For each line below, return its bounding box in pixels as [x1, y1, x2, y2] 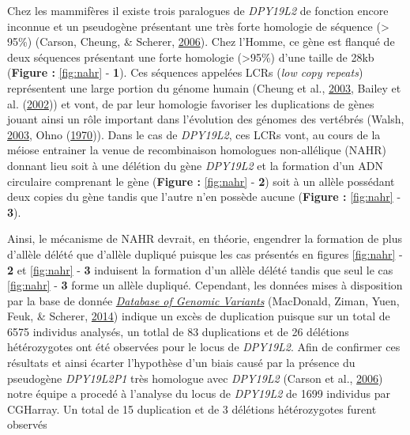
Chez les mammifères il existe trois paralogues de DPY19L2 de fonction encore [7, 2, 389, 18]
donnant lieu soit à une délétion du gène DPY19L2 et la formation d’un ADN [7, 157, 383, 173]
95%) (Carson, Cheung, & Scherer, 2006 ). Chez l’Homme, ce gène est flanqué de [7, 33, 395, 50]
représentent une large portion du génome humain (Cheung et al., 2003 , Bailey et [7, 79, 401, 96]
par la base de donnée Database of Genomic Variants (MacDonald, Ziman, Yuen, [7, 292, 400, 308]
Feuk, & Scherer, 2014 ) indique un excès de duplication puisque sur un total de [7, 308, 390, 324]
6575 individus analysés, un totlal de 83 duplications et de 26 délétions [7, 323, 349, 339]
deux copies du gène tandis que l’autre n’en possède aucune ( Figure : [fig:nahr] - [7, 188, 401, 205]
